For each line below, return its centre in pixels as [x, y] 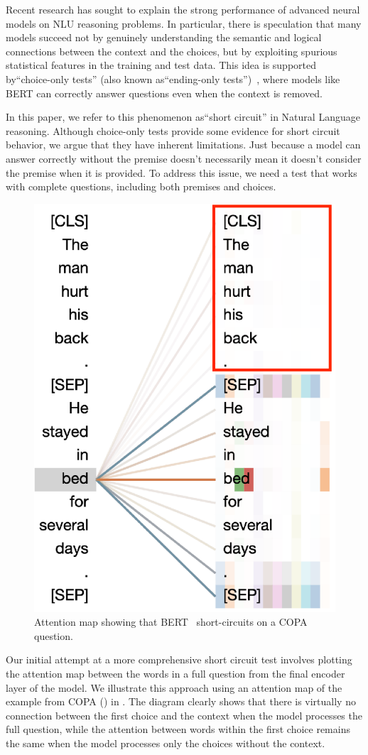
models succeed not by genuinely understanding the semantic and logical [164, 37]
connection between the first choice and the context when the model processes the [184, 715]
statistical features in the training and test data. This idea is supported [161, 65]
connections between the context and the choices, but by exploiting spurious [172, 51]
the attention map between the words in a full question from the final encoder [175, 673]
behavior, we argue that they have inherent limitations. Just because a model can [183, 145]
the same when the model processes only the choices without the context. [166, 743]
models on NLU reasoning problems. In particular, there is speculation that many [184, 23]
